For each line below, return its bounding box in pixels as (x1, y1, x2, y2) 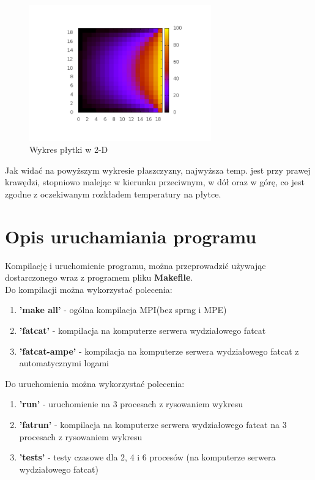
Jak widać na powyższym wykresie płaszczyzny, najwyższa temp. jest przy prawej (5, 163, 311, 176)
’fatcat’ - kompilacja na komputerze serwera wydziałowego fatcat (19, 324, 266, 337)
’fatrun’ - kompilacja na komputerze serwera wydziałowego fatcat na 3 (19, 418, 287, 431)
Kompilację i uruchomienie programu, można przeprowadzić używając (5, 259, 266, 271)
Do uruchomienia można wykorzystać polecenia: (5, 377, 185, 390)
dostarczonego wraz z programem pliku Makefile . (5, 271, 193, 284)
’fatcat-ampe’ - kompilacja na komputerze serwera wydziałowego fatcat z (19, 344, 299, 357)
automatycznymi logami (19, 356, 109, 369)
